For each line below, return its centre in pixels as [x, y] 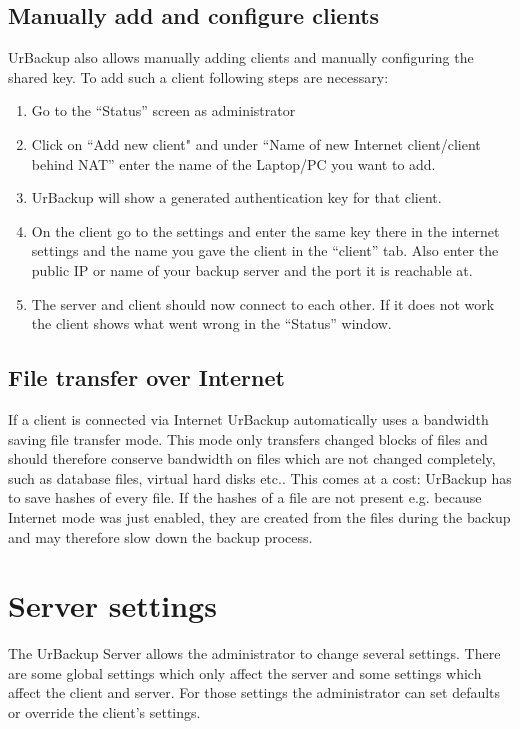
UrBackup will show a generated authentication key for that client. [236, 197]
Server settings [112, 605]
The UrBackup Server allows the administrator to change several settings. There [254, 653]
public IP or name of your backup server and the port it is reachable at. [252, 269]
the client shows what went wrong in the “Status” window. [211, 323]
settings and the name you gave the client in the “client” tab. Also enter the [265, 250]
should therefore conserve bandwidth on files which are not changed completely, [252, 458]
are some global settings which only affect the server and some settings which [245, 672]
